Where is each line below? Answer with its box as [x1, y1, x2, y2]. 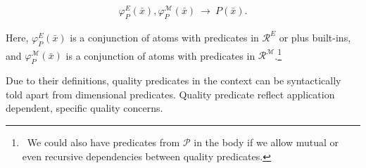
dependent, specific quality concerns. [6, 101, 163, 115]
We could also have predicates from [27, 134, 180, 149]
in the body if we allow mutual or [194, 134, 339, 149]
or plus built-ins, [279, 30, 351, 44]
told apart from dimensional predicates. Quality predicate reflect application [6, 86, 335, 101]
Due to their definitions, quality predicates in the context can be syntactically [6, 73, 341, 88]
